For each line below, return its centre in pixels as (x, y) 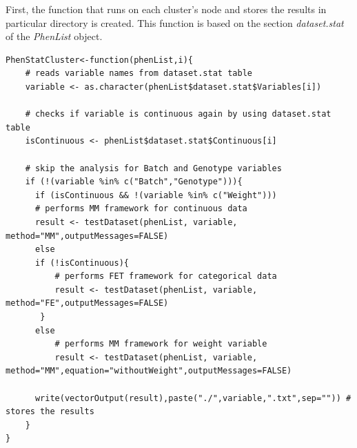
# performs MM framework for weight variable (161, 344)
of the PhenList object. (54, 36)
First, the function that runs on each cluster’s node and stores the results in (166, 9)
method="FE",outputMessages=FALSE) (87, 303)
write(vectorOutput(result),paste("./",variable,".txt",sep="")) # (193, 398)
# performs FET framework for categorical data (166, 276)
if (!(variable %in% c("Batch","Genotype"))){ (134, 182)
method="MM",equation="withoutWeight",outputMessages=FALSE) (149, 371)
